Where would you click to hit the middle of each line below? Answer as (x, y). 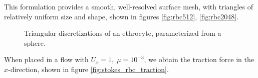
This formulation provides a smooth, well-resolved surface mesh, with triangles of (128, 6)
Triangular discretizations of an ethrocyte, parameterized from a (123, 33)
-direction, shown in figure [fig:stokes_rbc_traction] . (88, 69)
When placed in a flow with (46, 59)
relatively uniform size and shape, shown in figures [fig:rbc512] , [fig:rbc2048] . (121, 16)
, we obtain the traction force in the (199, 59)
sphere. (35, 42)
